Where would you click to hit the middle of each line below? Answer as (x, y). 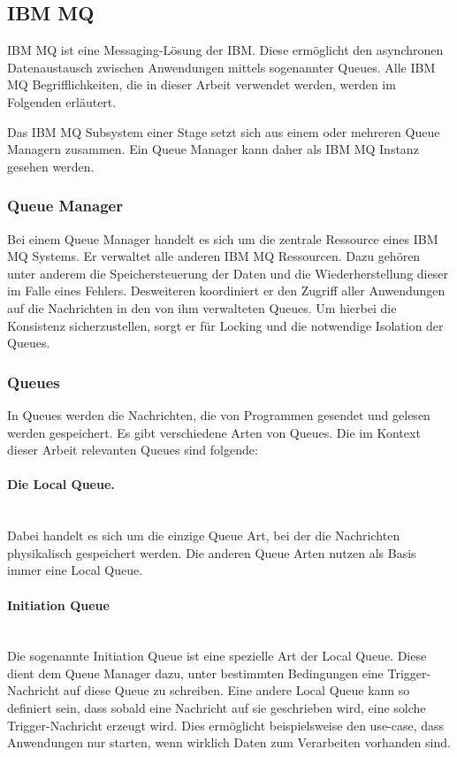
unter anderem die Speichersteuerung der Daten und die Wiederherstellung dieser (228, 273)
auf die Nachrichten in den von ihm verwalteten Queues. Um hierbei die (202, 307)
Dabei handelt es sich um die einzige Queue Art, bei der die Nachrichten (204, 535)
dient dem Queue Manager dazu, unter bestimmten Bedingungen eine (195, 673)
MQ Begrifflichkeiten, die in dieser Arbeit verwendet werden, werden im (202, 84)
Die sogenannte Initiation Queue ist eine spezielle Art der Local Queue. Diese (217, 656)
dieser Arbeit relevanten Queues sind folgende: (133, 450)
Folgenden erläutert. (62, 101)
